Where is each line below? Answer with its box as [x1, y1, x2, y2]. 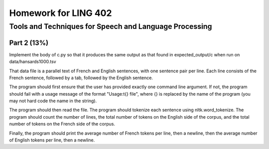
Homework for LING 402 [9, 7, 112, 18]
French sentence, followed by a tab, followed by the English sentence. [9, 75, 153, 81]
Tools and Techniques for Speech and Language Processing [9, 22, 212, 31]
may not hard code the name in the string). [9, 98, 97, 104]
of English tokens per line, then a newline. [9, 137, 95, 143]
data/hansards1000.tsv [9, 59, 57, 65]
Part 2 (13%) [9, 38, 49, 47]
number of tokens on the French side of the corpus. [9, 121, 116, 127]
